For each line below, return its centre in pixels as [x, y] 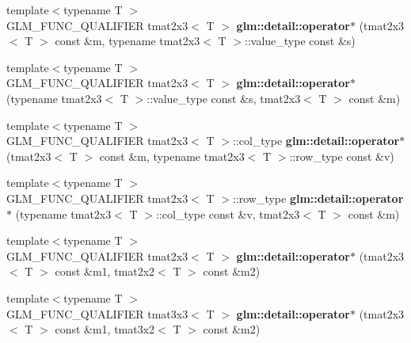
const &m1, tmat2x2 [105, 271]
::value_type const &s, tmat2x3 [224, 98]
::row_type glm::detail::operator [318, 198]
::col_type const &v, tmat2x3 [228, 213]
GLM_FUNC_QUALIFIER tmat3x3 [97, 313]
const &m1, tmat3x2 [105, 329]
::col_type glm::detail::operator [316, 141]
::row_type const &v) [342, 156]
